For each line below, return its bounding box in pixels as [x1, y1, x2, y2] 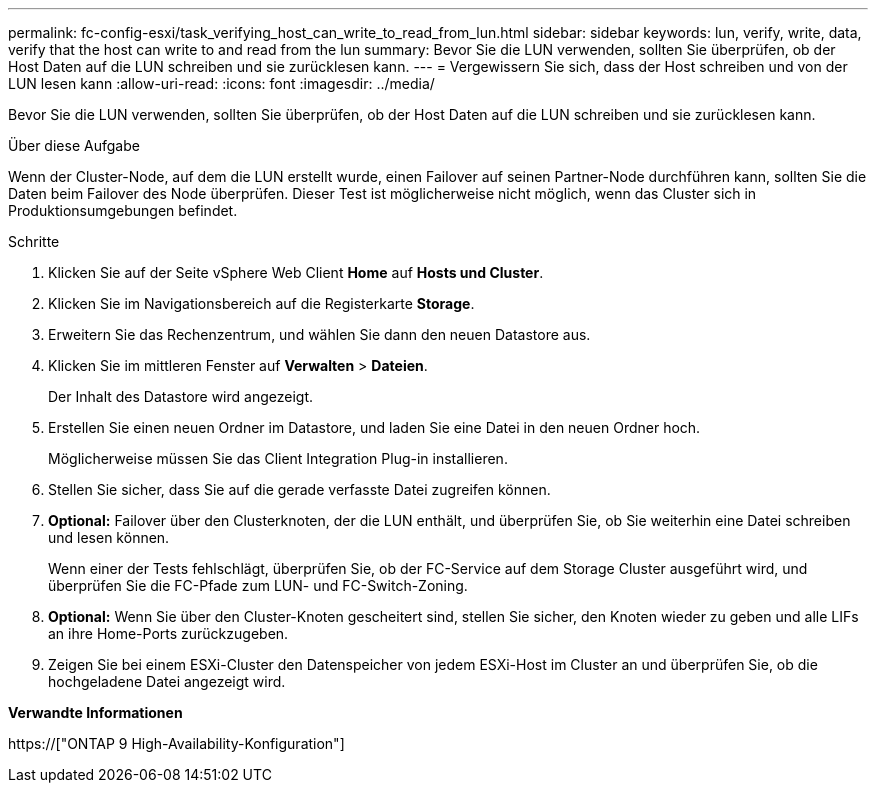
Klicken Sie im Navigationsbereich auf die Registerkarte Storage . [48, 295, 475, 312]
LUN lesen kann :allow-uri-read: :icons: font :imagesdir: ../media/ [8, 75, 435, 92]
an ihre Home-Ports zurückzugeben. [48, 625, 289, 642]
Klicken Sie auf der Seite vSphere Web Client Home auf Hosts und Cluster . [48, 264, 544, 281]
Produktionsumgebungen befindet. [8, 202, 238, 219]
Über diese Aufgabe [8, 137, 140, 154]
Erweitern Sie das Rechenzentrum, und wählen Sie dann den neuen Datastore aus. [48, 326, 591, 343]
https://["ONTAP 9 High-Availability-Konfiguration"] [8, 735, 345, 752]
